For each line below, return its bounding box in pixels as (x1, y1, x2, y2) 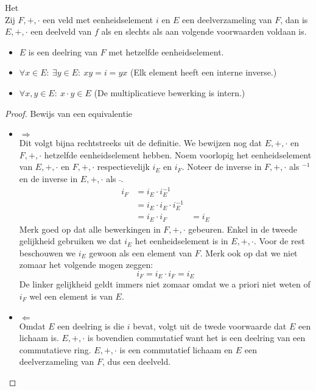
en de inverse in (19, 172, 78, 185)
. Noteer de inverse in (181, 160, 262, 173)
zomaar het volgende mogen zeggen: (19, 258, 153, 271)
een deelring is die (57, 319, 125, 332)
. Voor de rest (253, 234, 305, 247)
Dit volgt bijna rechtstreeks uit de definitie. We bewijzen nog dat (19, 136, 262, 149)
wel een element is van (29, 289, 113, 302)
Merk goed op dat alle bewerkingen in (19, 222, 161, 235)
